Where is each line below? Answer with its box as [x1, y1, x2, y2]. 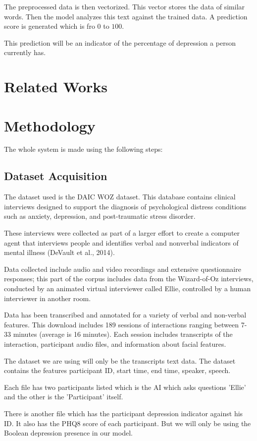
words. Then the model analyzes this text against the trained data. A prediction [4, 11, 248, 21]
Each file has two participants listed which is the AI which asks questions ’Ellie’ [4, 381, 246, 392]
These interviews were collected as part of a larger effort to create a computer [4, 228, 240, 238]
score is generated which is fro [4, 21, 95, 31]
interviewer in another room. [4, 293, 91, 303]
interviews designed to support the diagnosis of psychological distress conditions [4, 201, 247, 211]
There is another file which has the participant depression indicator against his [4, 408, 243, 418]
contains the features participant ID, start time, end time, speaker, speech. [4, 365, 231, 376]
